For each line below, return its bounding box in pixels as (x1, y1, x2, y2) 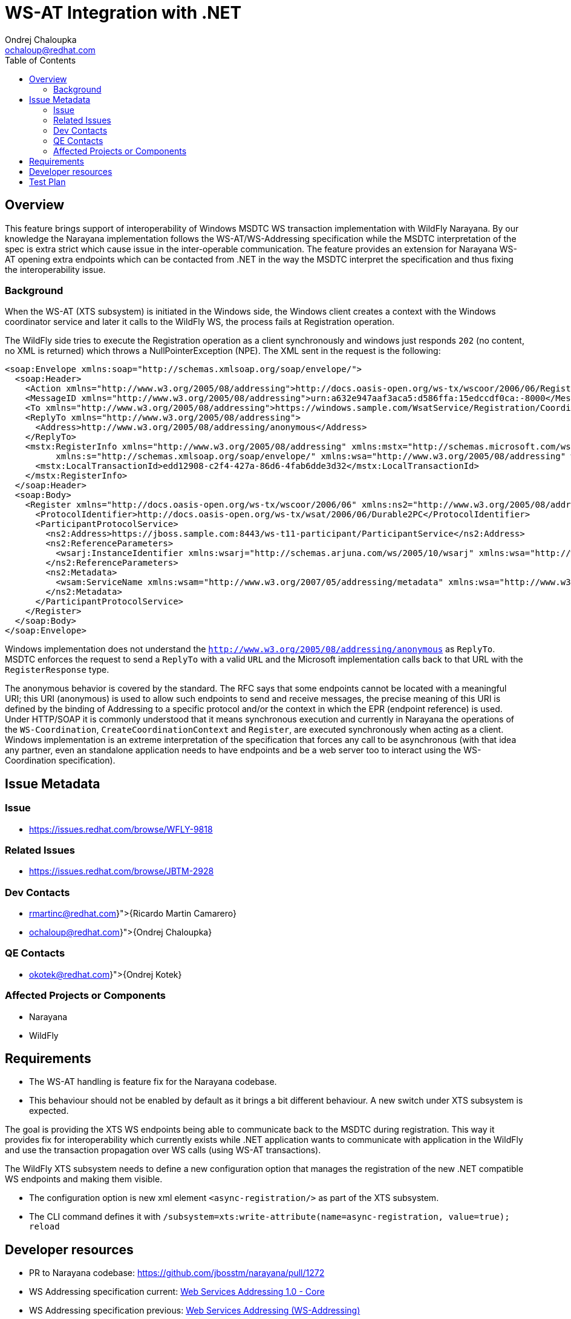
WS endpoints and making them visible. (5, 1174, 163, 1185)
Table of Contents (5, 54, 76, 65)
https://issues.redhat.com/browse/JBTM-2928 (29, 866, 214, 877)
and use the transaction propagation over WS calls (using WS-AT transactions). (5, 1145, 321, 1156)
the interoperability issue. (5, 264, 106, 275)
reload (29, 1222, 60, 1232)
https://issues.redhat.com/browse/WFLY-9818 (29, 823, 213, 834)
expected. (29, 1105, 69, 1116)
